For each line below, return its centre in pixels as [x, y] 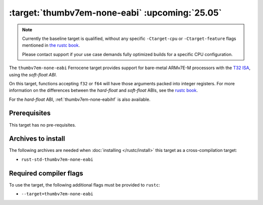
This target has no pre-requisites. [43, 125]
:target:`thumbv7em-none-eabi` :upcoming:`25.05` [115, 13]
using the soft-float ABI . [33, 75]
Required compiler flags [46, 173]
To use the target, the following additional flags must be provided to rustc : [85, 185]
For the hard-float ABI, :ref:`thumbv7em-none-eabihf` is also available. [80, 99]
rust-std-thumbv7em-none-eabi [57, 159]
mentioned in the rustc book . [51, 45]
